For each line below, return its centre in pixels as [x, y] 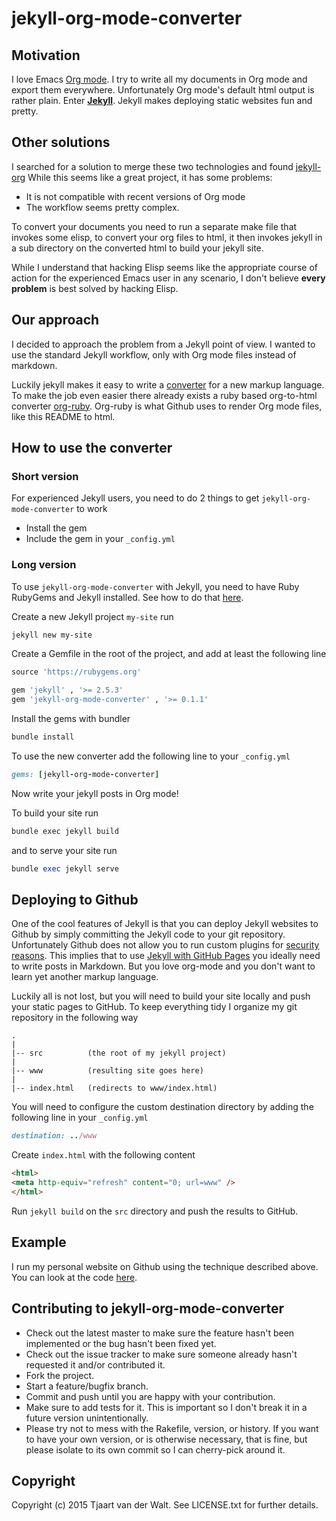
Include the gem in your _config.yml [100, 539]
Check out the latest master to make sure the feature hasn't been [160, 1333]
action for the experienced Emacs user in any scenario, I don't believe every [168, 278]
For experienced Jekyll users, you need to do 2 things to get [135, 498]
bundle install [43, 737]
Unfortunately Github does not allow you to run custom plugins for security [165, 945]
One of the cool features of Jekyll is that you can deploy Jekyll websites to [165, 924]
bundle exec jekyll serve [65, 868]
